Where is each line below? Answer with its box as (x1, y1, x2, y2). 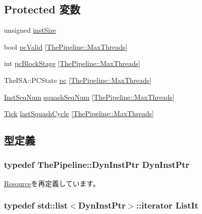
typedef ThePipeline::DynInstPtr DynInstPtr (4, 158, 190, 171)
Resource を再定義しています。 (4, 178, 100, 188)
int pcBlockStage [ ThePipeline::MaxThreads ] (4, 58, 140, 69)
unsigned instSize (4, 25, 57, 35)
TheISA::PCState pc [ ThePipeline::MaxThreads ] (4, 74, 151, 85)
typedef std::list (4, 199, 68, 212)
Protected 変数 (4, 1, 80, 17)
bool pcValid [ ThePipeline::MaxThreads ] (4, 41, 128, 52)
